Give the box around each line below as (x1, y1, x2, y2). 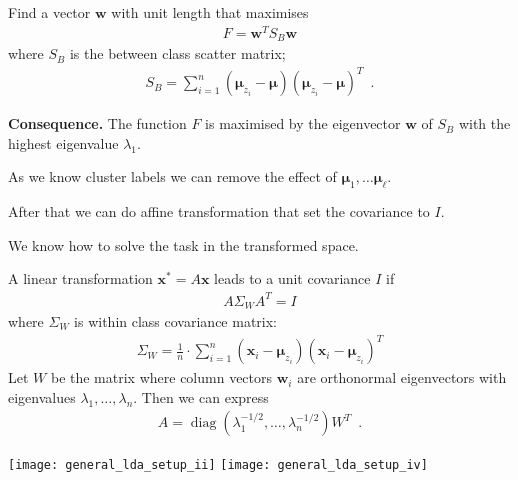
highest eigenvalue (8, 132, 119, 153)
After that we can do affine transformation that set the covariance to (8, 201, 430, 222)
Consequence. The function (8, 113, 187, 134)
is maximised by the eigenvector (205, 113, 401, 134)
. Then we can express (133, 386, 269, 407)
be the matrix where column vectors (50, 367, 273, 388)
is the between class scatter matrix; (69, 43, 286, 64)
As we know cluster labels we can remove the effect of (8, 166, 337, 187)
